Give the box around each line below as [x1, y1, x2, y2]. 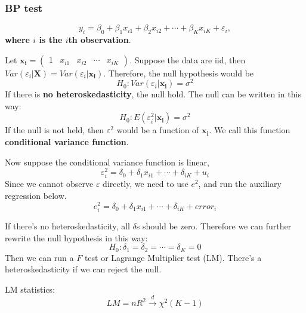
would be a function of [116, 124, 199, 136]
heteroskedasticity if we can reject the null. [5, 263, 162, 275]
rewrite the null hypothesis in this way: [5, 231, 148, 244]
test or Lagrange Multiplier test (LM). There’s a [84, 251, 262, 263]
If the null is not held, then [5, 124, 104, 136]
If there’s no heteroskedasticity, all [5, 219, 130, 232]
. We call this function [209, 124, 290, 136]
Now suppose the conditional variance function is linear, [5, 155, 209, 168]
